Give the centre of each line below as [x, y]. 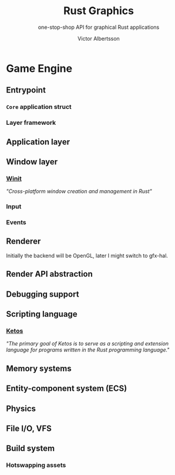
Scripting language [42, 314]
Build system [30, 449]
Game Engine [39, 68]
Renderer [23, 242]
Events [16, 222]
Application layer [38, 142]
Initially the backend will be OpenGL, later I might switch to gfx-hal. [87, 255]
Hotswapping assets [36, 465]
